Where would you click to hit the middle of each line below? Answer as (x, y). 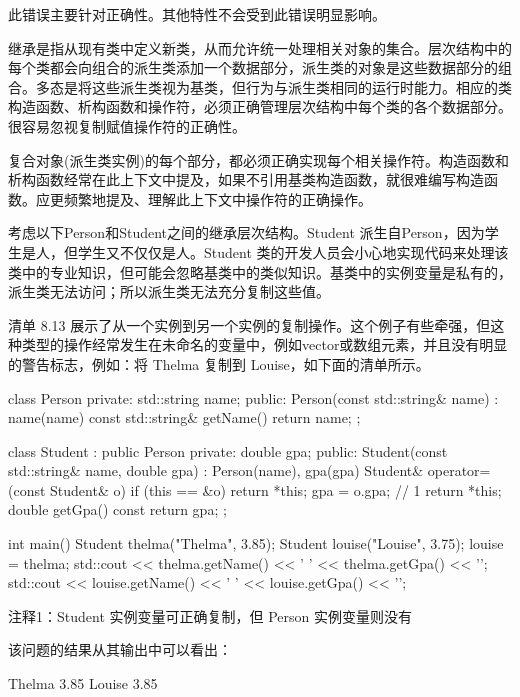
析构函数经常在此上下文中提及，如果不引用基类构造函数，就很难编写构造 (246, 179)
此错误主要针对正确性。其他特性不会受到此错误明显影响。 (197, 14)
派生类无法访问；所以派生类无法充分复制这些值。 (169, 291)
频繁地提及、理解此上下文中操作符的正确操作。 (217, 198)
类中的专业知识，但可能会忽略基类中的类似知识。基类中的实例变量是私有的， (260, 271)
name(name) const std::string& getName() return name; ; (184, 417)
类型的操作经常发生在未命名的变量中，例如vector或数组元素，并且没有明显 (264, 344)
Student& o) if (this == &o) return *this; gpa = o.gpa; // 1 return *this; (276, 489)
